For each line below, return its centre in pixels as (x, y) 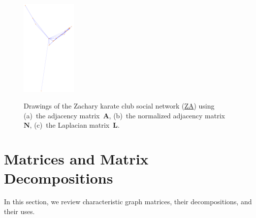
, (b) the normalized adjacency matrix (167, 115)
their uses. (19, 211)
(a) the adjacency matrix (62, 115)
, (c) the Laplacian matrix (70, 125)
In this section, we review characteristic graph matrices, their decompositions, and (128, 202)
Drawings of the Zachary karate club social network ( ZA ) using (119, 106)
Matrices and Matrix (76, 159)
